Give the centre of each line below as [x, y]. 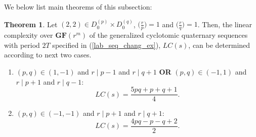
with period [22, 45]
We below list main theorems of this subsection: [78, 7]
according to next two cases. [48, 55]
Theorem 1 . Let [31, 24]
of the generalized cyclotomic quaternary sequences [168, 35]
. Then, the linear [225, 24]
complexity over [29, 35]
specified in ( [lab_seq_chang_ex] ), [106, 45]
